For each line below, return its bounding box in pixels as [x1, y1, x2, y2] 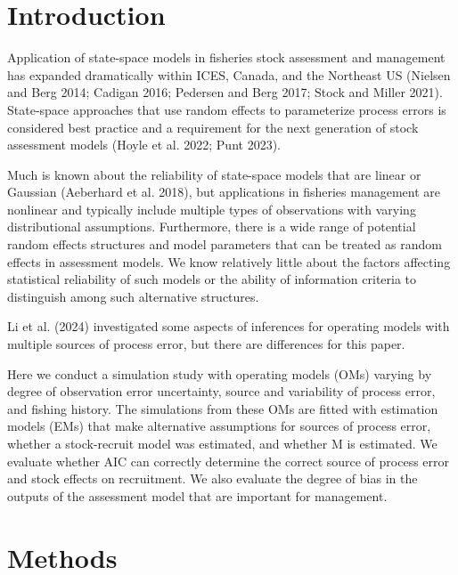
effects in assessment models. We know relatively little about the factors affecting [7, 252, 451, 271]
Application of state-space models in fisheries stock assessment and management [7, 48, 446, 67]
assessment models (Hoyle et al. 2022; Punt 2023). [7, 135, 281, 154]
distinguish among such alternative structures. [7, 287, 259, 305]
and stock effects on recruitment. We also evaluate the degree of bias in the [7, 469, 418, 488]
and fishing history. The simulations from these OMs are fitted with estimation [7, 399, 438, 417]
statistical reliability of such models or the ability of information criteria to [7, 270, 417, 288]
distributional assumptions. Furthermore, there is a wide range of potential [7, 217, 416, 236]
